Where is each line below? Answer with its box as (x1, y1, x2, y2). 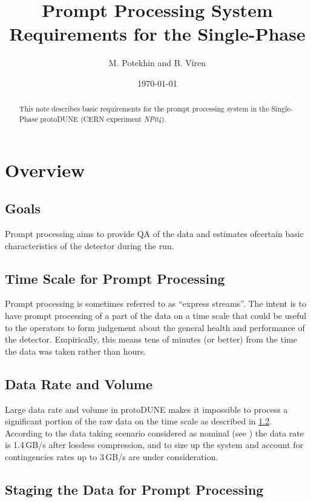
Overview (5, 157, 85, 182)
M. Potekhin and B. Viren (108, 56, 206, 69)
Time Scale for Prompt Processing (5, 269, 225, 287)
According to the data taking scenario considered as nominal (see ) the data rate (5, 426, 304, 439)
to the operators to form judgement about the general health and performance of (5, 321, 305, 333)
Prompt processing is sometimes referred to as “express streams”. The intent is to (5, 297, 307, 310)
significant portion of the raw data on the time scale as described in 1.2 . (5, 415, 272, 427)
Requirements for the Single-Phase (9, 21, 306, 46)
